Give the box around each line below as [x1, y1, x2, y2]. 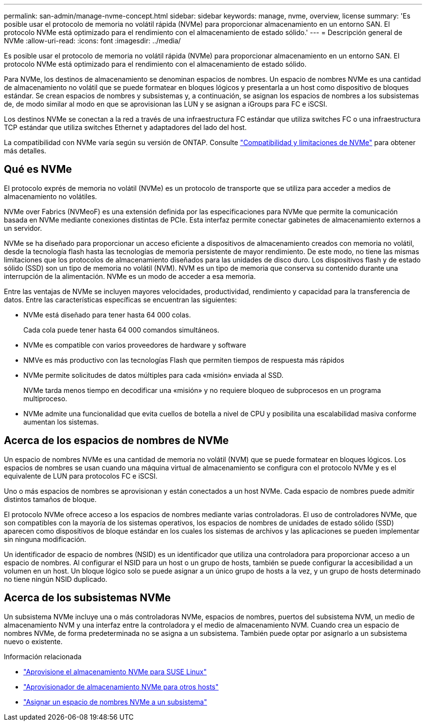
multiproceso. [23, 394, 68, 403]
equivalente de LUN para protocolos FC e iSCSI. [4, 471, 158, 480]
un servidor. [4, 223, 42, 232]
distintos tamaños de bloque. [4, 495, 97, 503]
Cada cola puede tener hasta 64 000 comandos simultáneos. [23, 325, 219, 334]
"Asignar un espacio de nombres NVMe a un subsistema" [23, 697, 207, 706]
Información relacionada [4, 652, 82, 661]
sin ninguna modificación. [4, 535, 87, 543]
